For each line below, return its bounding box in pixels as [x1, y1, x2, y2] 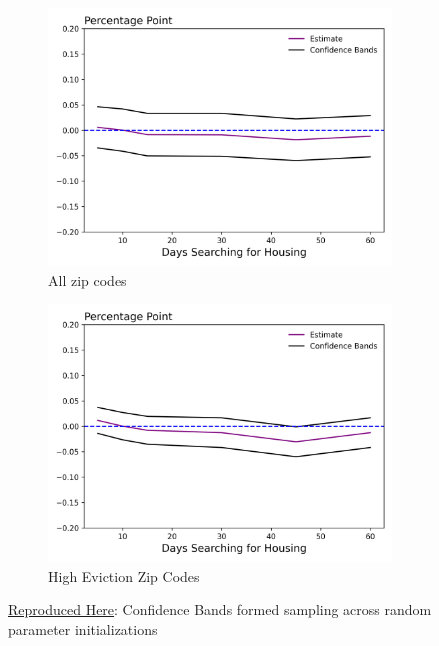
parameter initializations [8, 618, 158, 639]
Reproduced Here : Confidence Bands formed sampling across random [8, 599, 432, 620]
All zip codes [48, 269, 127, 290]
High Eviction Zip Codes [48, 565, 200, 586]
